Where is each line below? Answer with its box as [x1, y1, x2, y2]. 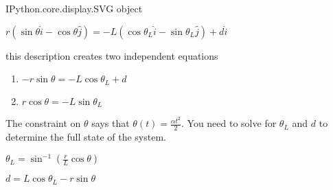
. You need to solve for [181, 116, 277, 130]
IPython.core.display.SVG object [5, 1, 143, 15]
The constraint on [5, 116, 81, 130]
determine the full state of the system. [5, 130, 166, 143]
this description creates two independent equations [5, 48, 218, 62]
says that [91, 116, 130, 130]
